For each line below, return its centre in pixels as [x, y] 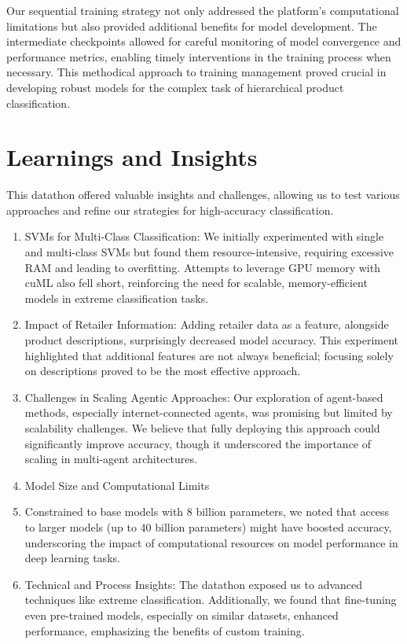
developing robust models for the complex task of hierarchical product [175, 87]
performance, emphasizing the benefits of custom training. [165, 630]
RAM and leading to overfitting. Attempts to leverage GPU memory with [202, 267]
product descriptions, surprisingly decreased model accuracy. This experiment [211, 340]
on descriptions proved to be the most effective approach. [163, 371]
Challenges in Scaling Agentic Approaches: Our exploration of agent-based [204, 397]
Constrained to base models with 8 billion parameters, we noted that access [207, 512]
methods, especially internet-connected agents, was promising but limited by [209, 412]
